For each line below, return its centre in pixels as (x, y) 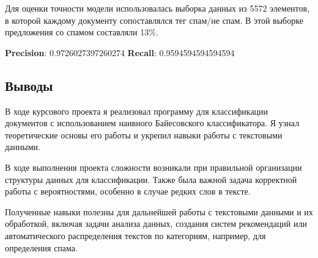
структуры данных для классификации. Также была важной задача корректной (151, 179)
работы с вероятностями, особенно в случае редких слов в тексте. (128, 191)
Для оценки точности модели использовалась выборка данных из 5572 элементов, (157, 8)
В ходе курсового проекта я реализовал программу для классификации (137, 111)
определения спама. (41, 247)
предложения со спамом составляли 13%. (82, 32)
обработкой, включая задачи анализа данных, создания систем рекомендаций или (156, 224)
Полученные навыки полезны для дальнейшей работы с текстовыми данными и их (159, 211)
